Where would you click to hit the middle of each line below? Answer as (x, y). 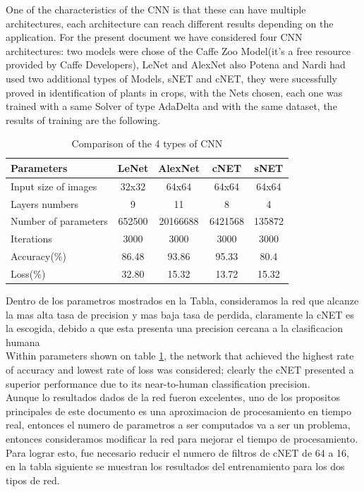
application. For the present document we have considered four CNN (154, 37)
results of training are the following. (83, 119)
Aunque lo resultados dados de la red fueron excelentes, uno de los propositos (173, 397)
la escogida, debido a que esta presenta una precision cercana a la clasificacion (175, 328)
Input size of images (54, 186)
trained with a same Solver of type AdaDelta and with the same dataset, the (171, 106)
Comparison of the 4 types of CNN (147, 143)
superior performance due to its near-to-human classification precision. (158, 383)
